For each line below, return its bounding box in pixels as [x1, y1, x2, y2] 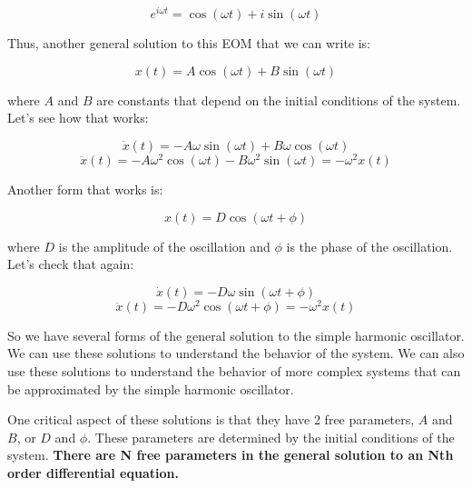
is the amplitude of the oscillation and [58, 236, 270, 255]
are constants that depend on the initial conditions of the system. [96, 90, 461, 109]
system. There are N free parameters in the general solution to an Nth [7, 445, 454, 464]
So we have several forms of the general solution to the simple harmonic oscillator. [7, 325, 465, 344]
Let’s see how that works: [7, 108, 149, 127]
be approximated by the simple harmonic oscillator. [7, 379, 294, 398]
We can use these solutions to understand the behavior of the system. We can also [7, 344, 465, 363]
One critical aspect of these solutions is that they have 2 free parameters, [7, 410, 415, 429]
